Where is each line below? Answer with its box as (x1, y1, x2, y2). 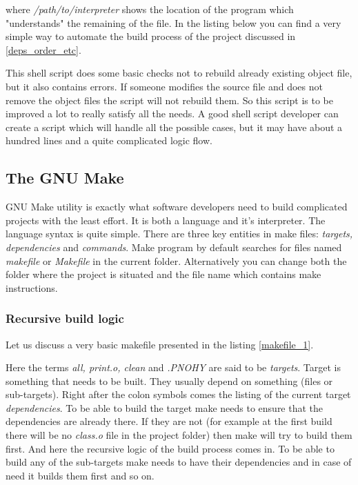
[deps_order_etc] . (6, 42, 81, 57)
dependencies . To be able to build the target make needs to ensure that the (6, 400, 324, 415)
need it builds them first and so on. (6, 468, 155, 482)
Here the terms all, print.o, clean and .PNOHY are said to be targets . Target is (6, 360, 341, 375)
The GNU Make (6, 167, 124, 188)
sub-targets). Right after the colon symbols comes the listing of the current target (6, 387, 351, 402)
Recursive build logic (6, 310, 124, 327)
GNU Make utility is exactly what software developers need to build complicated (6, 199, 348, 214)
